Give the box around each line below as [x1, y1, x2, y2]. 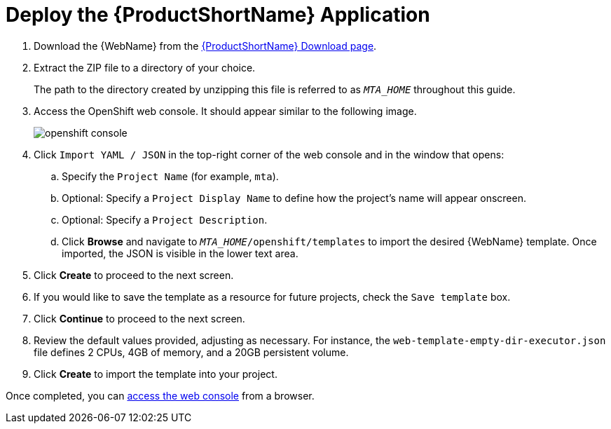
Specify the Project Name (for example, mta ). [62, 170, 279, 182]
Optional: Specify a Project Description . [62, 213, 268, 226]
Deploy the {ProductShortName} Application [6, 3, 430, 27]
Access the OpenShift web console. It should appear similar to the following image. [34, 104, 417, 117]
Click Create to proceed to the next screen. [34, 268, 234, 281]
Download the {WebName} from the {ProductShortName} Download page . [34, 39, 377, 52]
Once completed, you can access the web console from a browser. [6, 389, 315, 402]
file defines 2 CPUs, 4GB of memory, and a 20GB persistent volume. [34, 346, 349, 358]
